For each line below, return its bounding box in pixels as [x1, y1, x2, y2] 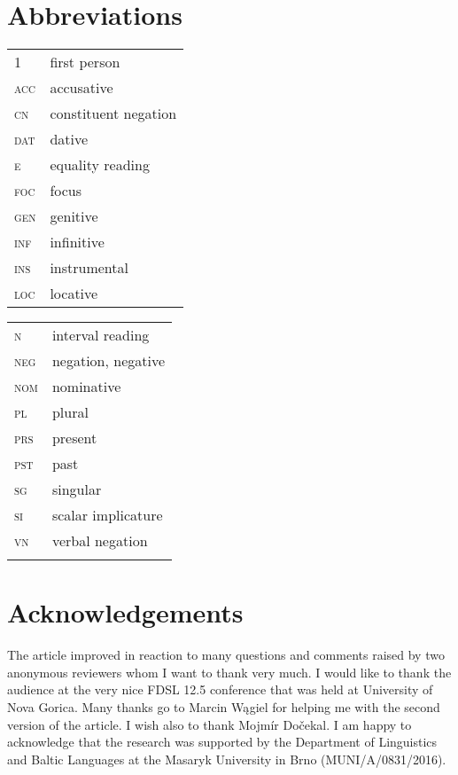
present [51, 427, 97, 449]
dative [50, 129, 89, 150]
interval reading [51, 325, 150, 346]
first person [50, 51, 120, 73]
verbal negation [51, 530, 148, 552]
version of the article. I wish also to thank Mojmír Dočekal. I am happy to [7, 715, 412, 733]
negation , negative [51, 350, 166, 372]
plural [51, 402, 89, 423]
